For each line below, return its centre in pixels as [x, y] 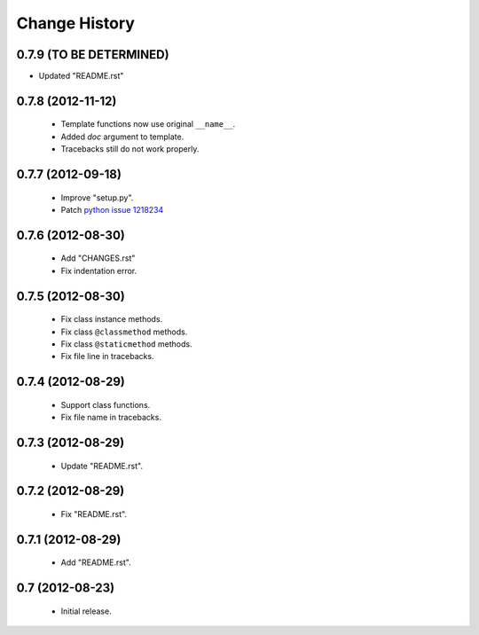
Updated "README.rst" [81, 76]
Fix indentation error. [99, 270]
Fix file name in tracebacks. [111, 418]
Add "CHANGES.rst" [98, 258]
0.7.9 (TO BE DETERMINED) [93, 55]
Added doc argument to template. [122, 137]
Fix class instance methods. [112, 319]
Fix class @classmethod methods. [124, 332]
